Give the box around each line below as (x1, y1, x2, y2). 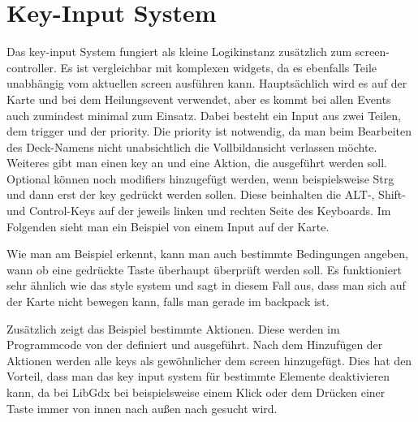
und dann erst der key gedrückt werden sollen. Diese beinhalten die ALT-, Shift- (6, 186, 406, 203)
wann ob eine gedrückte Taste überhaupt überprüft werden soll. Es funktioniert (6, 261, 402, 278)
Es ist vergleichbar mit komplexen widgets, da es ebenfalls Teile (60, 58, 377, 75)
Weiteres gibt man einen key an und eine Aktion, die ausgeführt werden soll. (6, 154, 387, 171)
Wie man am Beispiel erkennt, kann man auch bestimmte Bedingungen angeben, (6, 245, 408, 262)
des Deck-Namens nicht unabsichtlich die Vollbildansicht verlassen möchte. (6, 138, 377, 155)
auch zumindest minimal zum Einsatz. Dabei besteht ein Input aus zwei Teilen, (6, 106, 402, 123)
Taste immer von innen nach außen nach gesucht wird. (6, 399, 278, 416)
